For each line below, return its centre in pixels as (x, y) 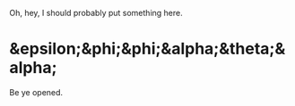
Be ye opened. (36, 92)
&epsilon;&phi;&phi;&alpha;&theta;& (147, 49)
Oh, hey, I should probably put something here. (96, 13)
